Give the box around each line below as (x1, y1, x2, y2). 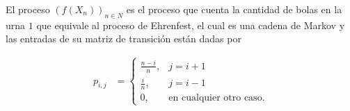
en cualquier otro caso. (168, 93, 265, 103)
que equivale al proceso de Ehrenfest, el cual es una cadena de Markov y (36, 17, 345, 32)
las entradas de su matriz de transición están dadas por (6, 31, 241, 46)
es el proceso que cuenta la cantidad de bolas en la (126, 2, 342, 16)
